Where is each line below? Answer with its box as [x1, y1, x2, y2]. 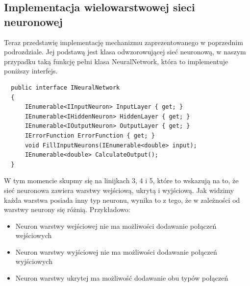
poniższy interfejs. [4, 66, 58, 76]
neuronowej [4, 14, 63, 29]
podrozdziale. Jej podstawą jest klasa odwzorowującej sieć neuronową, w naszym [4, 47, 246, 57]
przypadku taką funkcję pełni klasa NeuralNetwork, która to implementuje [4, 56, 228, 66]
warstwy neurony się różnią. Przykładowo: [4, 204, 130, 214]
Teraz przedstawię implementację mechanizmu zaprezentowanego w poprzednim [4, 37, 243, 47]
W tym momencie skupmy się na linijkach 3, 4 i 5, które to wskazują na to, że [4, 175, 239, 186]
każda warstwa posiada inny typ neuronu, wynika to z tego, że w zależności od [4, 194, 240, 205]
